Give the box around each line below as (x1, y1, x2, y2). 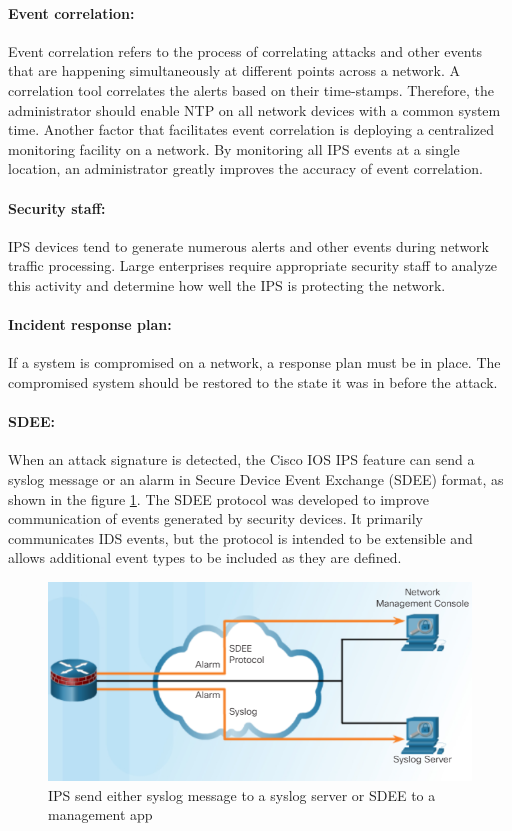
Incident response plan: (8, 314, 172, 335)
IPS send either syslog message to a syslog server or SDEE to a (48, 784, 436, 805)
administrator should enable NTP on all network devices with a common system (8, 99, 501, 120)
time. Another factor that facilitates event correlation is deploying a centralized (8, 119, 495, 140)
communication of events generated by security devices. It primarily (8, 508, 423, 529)
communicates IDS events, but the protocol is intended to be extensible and (8, 527, 473, 548)
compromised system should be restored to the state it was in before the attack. (8, 371, 498, 392)
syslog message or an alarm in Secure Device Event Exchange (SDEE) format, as (8, 468, 504, 489)
